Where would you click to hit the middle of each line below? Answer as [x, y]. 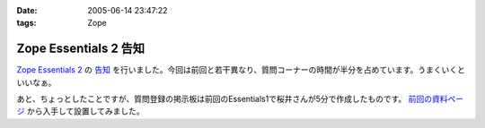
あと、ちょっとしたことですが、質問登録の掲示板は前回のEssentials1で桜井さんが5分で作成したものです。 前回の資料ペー [240, 99]
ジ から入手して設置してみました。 [81, 111]
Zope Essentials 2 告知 [81, 49]
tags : [26, 23]
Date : [27, 10]
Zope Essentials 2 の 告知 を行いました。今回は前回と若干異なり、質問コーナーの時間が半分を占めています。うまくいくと [241, 70]
